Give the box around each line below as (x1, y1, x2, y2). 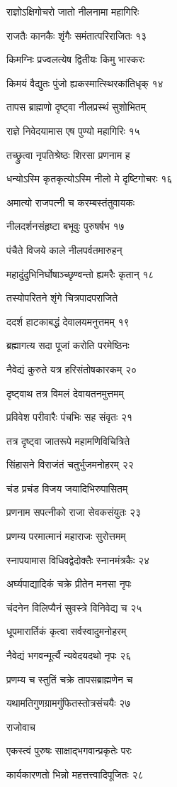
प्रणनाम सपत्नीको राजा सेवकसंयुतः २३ (6, 505, 142, 519)
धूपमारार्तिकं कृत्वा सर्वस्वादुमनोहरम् (6, 624, 127, 639)
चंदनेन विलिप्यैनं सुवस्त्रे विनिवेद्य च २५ (6, 600, 142, 615)
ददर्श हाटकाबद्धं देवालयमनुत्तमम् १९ (6, 314, 130, 329)
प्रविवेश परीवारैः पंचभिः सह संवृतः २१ (6, 409, 133, 424)
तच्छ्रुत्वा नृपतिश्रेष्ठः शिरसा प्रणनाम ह (6, 147, 130, 162)
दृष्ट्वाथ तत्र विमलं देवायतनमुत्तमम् (6, 385, 124, 400)
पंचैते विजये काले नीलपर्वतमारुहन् (6, 242, 122, 257)
